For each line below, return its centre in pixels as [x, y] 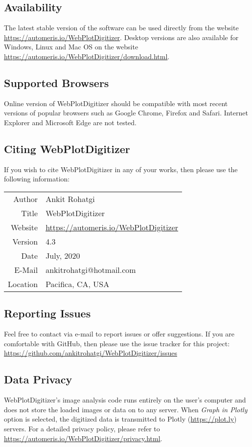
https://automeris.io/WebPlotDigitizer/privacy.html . [83, 438]
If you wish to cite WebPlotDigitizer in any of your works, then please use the [121, 169]
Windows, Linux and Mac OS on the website [71, 47]
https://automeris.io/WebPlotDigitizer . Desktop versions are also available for [121, 37]
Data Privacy [38, 379]
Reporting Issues [47, 313]
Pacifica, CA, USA [78, 284]
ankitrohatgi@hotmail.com [91, 269]
